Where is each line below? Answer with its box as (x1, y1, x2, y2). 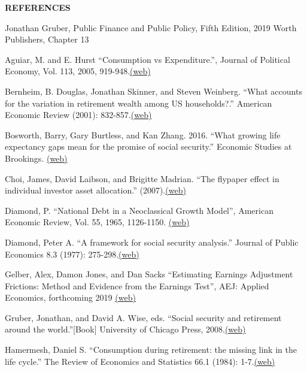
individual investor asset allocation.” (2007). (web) (5, 184, 186, 196)
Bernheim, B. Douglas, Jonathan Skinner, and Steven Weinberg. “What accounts (5, 84, 302, 97)
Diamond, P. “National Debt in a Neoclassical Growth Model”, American (5, 204, 273, 216)
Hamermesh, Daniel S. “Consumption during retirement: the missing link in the (5, 343, 297, 356)
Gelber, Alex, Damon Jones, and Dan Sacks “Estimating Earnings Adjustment (5, 268, 293, 280)
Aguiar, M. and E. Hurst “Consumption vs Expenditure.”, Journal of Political (5, 53, 290, 65)
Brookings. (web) (5, 152, 68, 164)
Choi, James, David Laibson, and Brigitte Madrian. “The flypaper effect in (5, 172, 279, 185)
